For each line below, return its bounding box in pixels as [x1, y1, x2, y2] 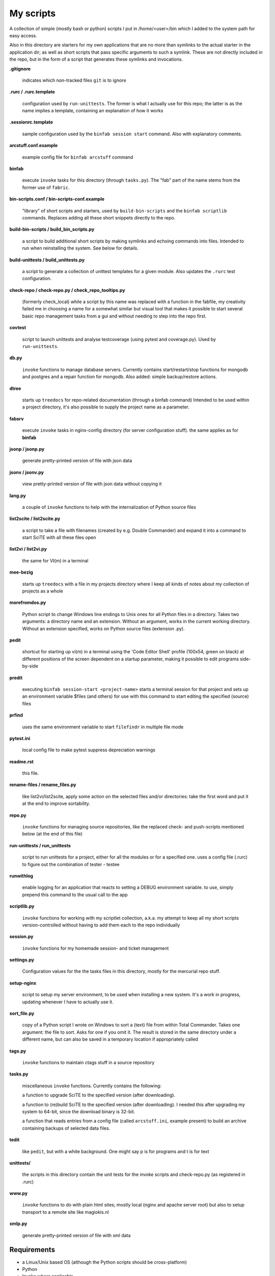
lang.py [9, 493, 26, 499]
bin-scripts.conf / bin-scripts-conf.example [9, 196, 104, 202]
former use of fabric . [22, 184, 70, 190]
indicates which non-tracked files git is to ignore [22, 77, 127, 83]
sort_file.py [9, 1011, 35, 1017]
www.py [9, 1190, 28, 1196]
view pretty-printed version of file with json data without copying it [22, 481, 162, 487]
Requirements [9, 1245, 56, 1254]
